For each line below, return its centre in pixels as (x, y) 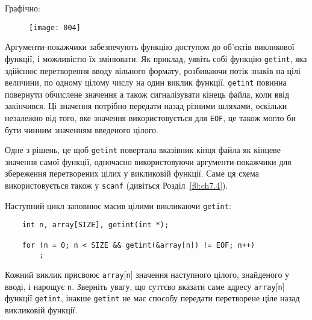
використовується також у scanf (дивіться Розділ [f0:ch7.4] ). (117, 185)
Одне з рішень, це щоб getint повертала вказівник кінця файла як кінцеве (143, 150)
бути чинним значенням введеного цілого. (82, 129)
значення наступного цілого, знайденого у (213, 274)
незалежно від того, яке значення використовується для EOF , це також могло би (150, 117)
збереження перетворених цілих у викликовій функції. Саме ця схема (132, 173)
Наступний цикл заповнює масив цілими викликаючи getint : (118, 205)
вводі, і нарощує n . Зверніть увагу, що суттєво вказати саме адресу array (140, 286)
